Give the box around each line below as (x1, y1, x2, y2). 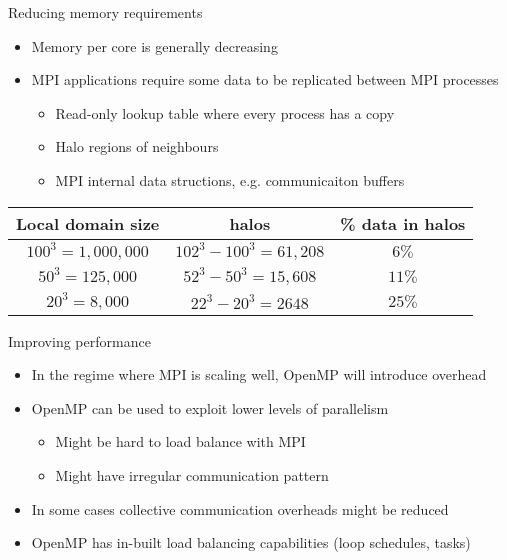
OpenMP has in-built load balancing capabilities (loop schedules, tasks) (31, 532, 471, 553)
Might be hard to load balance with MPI (55, 431, 306, 452)
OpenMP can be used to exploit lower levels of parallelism (31, 397, 389, 418)
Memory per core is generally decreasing (31, 35, 278, 56)
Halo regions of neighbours (55, 136, 219, 157)
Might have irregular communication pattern (55, 464, 329, 485)
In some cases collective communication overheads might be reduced (31, 498, 449, 519)
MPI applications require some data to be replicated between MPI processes (31, 69, 499, 90)
